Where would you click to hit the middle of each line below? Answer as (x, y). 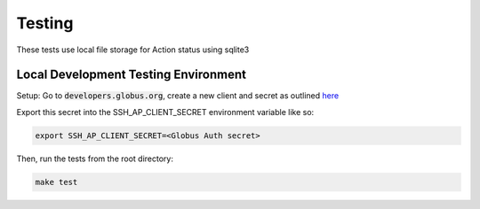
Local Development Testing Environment (131, 75)
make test (56, 182)
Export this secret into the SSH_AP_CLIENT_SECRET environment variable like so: (165, 112)
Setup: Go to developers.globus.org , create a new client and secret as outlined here (178, 96)
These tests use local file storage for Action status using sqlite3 (133, 50)
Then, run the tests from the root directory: (95, 159)
